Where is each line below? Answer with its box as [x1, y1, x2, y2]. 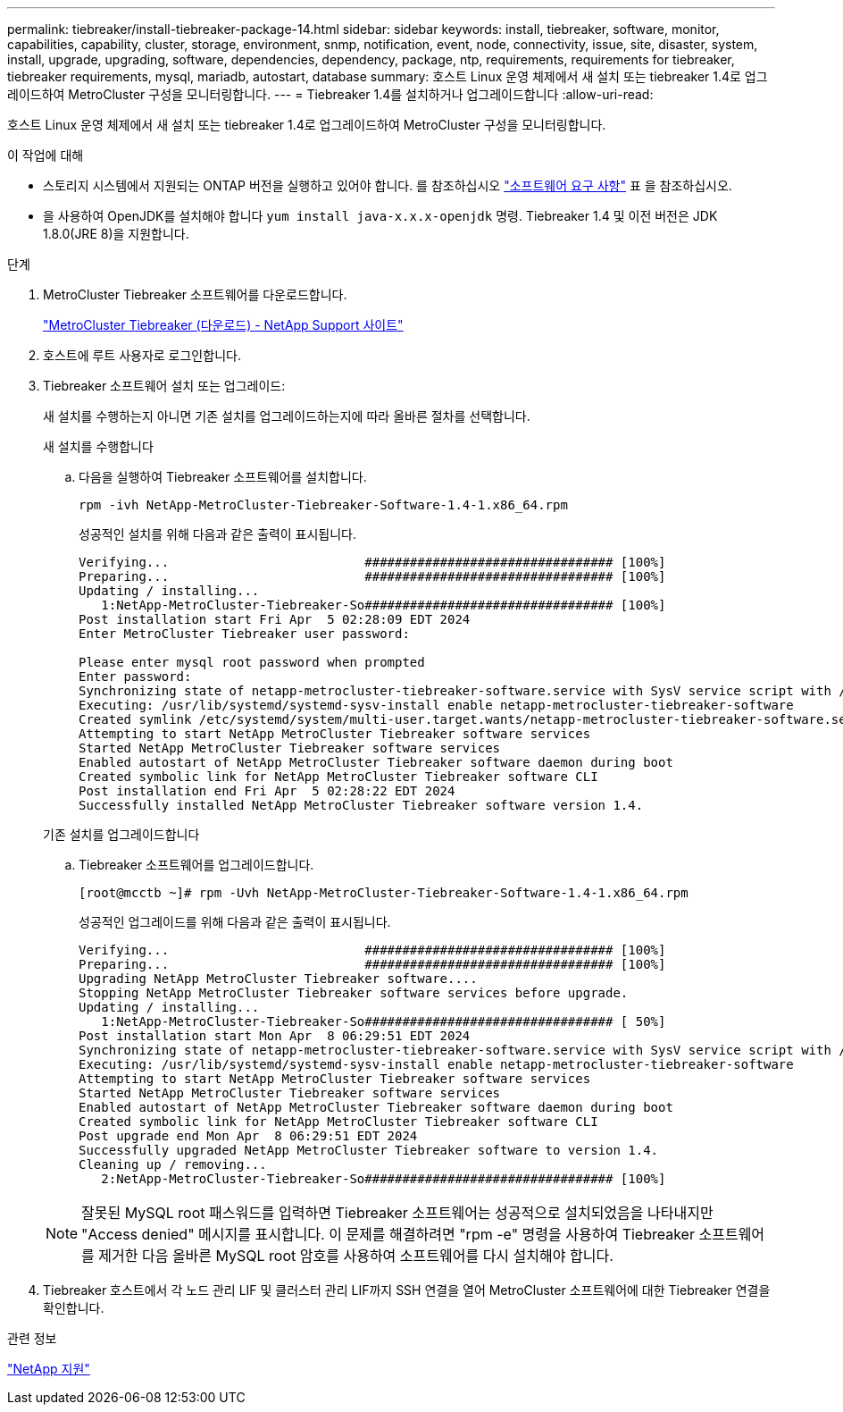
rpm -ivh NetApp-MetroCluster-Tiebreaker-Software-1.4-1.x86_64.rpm [79, 498, 568, 512]
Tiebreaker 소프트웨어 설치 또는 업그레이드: [43, 378, 286, 393]
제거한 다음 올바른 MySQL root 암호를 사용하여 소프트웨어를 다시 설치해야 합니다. [98, 1247, 613, 1265]
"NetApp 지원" [7, 1361, 90, 1376]
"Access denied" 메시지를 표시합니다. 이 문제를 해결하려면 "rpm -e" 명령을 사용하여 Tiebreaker [81, 1225, 695, 1243]
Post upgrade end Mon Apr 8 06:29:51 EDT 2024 [79, 1129, 418, 1143]
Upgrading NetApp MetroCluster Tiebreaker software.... [79, 971, 478, 986]
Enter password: [79, 669, 192, 684]
